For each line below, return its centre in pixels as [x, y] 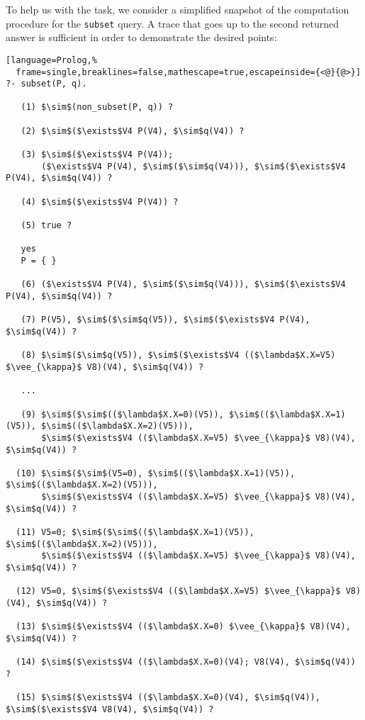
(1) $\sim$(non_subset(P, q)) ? [97, 107]
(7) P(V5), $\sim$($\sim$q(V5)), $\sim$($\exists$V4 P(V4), [165, 320]
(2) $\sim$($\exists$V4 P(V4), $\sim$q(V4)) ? [133, 131]
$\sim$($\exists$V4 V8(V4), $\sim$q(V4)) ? [110, 709]
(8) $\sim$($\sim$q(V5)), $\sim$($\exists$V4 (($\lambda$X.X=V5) [178, 355]
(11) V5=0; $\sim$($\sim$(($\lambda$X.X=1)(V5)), [135, 533]
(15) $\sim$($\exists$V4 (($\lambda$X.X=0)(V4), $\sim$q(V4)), [168, 698]
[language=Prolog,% [51, 60]
